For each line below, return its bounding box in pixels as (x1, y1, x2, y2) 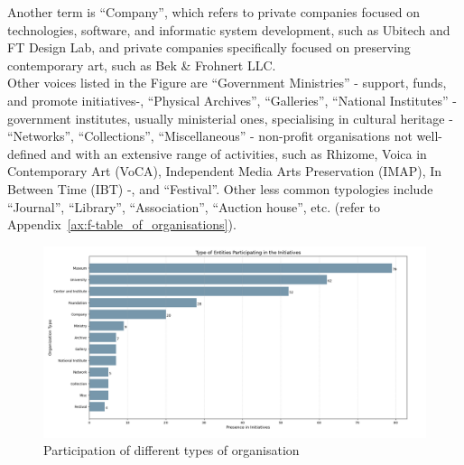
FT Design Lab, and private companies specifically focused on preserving (7, 38, 411, 57)
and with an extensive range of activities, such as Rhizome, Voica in (51, 144, 427, 163)
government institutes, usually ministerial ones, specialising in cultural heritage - (7, 108, 453, 127)
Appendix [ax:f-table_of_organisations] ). (7, 215, 237, 234)
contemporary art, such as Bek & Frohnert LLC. (7, 55, 276, 74)
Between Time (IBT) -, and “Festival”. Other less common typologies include (7, 179, 433, 198)
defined (7, 144, 47, 163)
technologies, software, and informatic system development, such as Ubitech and (7, 20, 450, 39)
